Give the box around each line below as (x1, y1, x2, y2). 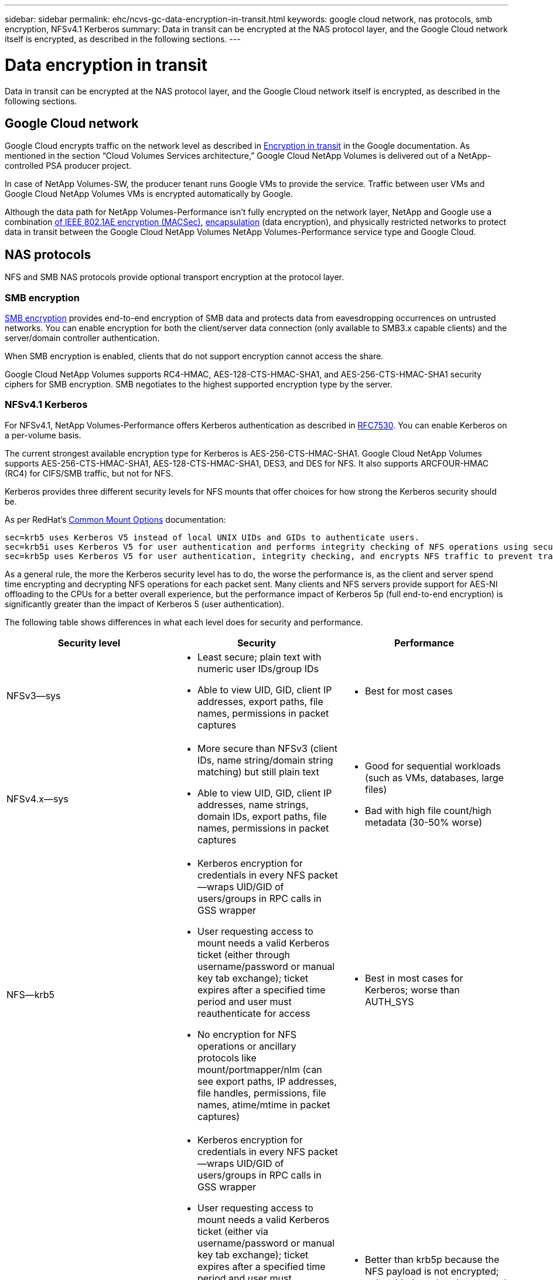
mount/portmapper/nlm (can (197, 1063, 322, 1075)
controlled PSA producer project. (5, 161, 132, 171)
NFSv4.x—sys (6, 792, 69, 805)
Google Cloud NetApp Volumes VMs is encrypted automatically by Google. (5, 189, 293, 199)
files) (364, 783, 387, 795)
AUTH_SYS (364, 995, 414, 1007)
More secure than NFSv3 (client (197, 742, 337, 754)
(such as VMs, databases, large (364, 771, 504, 784)
